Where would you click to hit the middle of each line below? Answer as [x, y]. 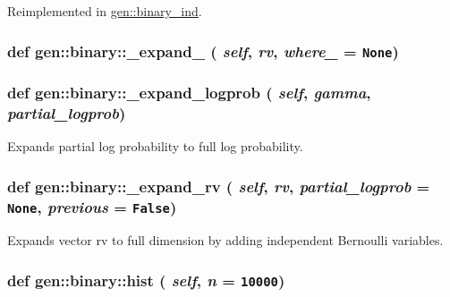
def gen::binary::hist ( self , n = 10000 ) [146, 280]
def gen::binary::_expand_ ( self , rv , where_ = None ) [203, 51]
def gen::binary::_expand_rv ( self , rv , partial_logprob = [219, 186]
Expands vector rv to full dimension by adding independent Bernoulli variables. [225, 240]
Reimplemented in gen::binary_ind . [105, 11]
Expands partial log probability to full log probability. [155, 146]
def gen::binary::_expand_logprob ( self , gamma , [189, 92]
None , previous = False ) [92, 206]
